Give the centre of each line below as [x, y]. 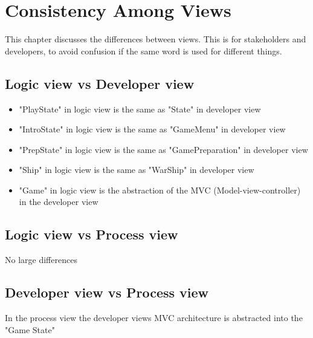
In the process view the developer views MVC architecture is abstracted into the [154, 318]
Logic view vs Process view [92, 234]
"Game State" [30, 329]
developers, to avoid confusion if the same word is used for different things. [144, 50]
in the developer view [59, 202]
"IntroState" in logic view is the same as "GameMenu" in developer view [152, 129]
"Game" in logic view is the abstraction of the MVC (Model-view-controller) [160, 190]
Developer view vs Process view [107, 292]
